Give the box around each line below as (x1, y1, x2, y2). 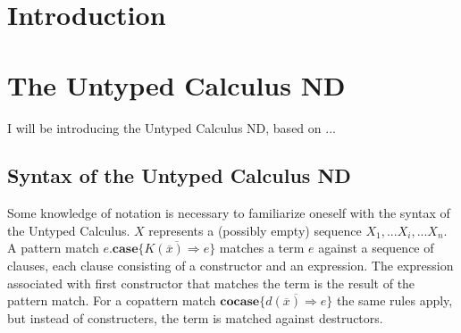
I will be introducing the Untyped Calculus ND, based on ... (7, 118, 336, 137)
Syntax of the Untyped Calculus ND (7, 162, 351, 189)
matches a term (219, 238, 305, 257)
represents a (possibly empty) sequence (148, 221, 362, 239)
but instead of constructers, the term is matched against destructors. (7, 308, 383, 327)
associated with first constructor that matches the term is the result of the (7, 273, 415, 292)
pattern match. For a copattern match (7, 291, 216, 310)
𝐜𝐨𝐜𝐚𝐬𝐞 (220, 296, 260, 309)
